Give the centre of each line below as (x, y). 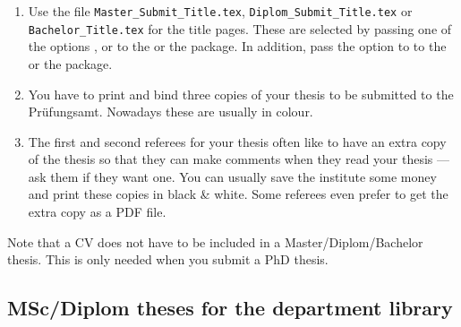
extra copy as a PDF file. (97, 212)
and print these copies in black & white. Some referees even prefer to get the (238, 194)
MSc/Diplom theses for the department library (230, 308)
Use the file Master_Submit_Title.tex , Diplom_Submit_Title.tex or (220, 11)
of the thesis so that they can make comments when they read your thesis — (239, 159)
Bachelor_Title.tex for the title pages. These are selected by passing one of (240, 28)
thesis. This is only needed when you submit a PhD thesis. (168, 259)
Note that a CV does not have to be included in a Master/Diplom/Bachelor (215, 241)
